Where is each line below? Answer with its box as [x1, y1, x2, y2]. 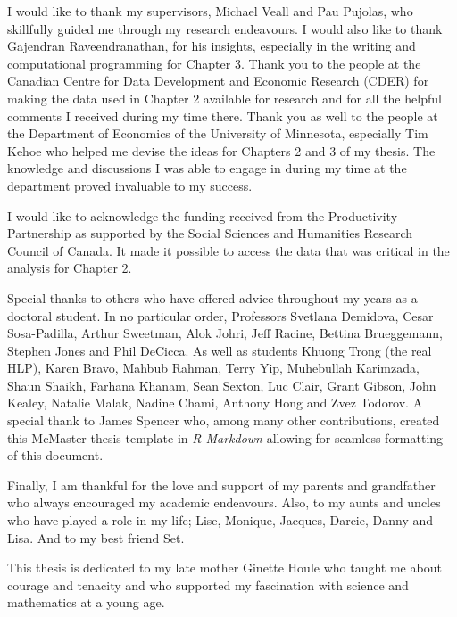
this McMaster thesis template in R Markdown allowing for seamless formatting [7, 428, 444, 447]
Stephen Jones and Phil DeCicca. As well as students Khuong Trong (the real [7, 341, 432, 359]
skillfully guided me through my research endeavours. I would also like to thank [7, 19, 443, 37]
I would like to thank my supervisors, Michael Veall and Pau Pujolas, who [7, 2, 413, 20]
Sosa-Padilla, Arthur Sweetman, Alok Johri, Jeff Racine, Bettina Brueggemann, [7, 324, 443, 342]
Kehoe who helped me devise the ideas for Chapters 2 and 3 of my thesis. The [7, 141, 436, 160]
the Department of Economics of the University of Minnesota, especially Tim [7, 124, 428, 143]
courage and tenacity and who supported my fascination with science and [7, 575, 409, 594]
